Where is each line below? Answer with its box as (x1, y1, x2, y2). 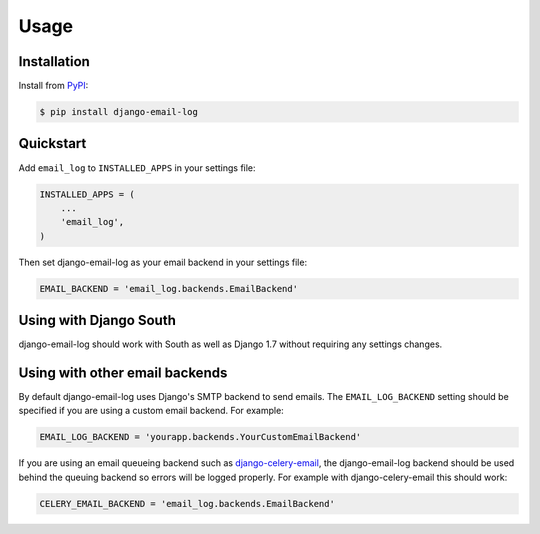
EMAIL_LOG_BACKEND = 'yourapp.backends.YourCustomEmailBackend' (39, 431, 362, 443)
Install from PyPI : (18, 80, 89, 92)
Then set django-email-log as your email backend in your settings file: (18, 256, 308, 268)
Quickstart (18, 135, 87, 152)
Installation (18, 53, 90, 70)
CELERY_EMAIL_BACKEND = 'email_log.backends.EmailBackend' (39, 498, 335, 509)
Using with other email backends (18, 364, 228, 381)
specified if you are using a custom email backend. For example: (18, 405, 284, 417)
